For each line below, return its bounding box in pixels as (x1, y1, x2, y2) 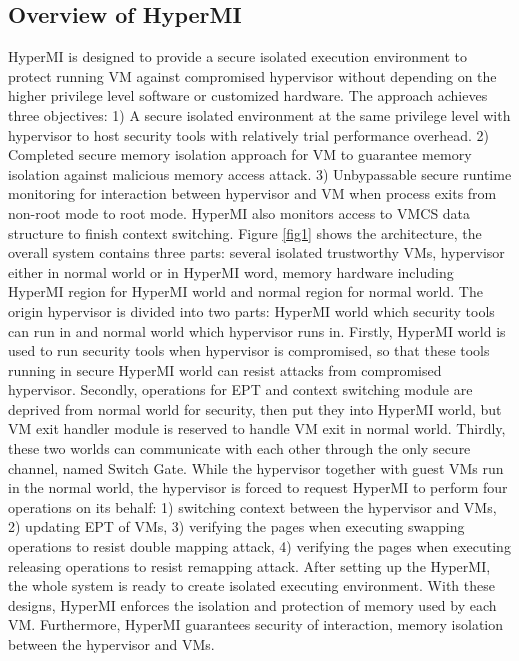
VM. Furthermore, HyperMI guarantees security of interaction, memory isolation (8, 614, 504, 635)
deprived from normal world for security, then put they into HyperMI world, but (8, 398, 502, 419)
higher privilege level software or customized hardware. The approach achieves (8, 85, 488, 106)
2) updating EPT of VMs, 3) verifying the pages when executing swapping (8, 516, 465, 537)
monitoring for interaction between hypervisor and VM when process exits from (8, 183, 497, 204)
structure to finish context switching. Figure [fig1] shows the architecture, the (8, 222, 482, 243)
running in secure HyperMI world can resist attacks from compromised (8, 359, 442, 380)
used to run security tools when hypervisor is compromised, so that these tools (8, 340, 490, 361)
